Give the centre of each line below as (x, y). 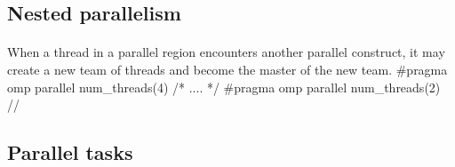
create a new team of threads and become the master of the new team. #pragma (227, 69)
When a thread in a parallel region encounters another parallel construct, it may (226, 52)
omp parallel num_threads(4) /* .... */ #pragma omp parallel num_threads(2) (224, 87)
